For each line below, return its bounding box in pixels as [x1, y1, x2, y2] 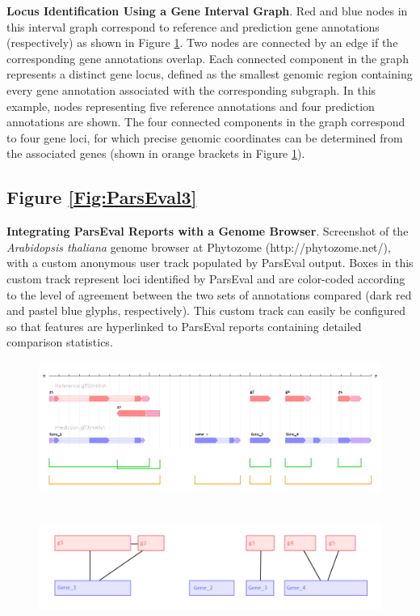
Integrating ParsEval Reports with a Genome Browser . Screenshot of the [6, 223, 409, 240]
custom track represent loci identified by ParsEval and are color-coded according [6, 270, 405, 287]
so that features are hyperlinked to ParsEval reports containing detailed [6, 317, 362, 334]
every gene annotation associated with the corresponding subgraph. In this [6, 81, 376, 98]
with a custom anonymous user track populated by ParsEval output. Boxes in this [6, 254, 414, 271]
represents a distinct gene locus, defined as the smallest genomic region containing [6, 66, 413, 83]
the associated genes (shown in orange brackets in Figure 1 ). [6, 145, 305, 162]
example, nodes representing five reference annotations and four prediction [6, 97, 375, 114]
